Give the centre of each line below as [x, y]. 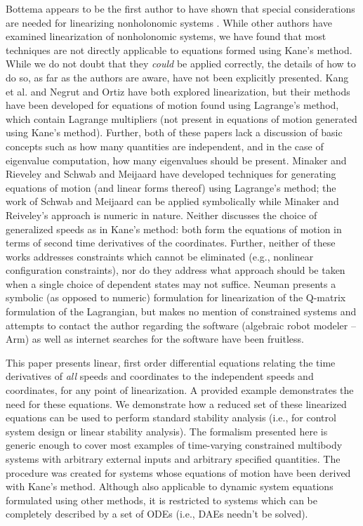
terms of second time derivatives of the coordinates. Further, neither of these [171, 243]
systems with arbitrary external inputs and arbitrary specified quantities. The [173, 459]
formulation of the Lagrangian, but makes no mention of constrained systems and [181, 311]
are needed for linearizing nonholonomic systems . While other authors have [169, 22]
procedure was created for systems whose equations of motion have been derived [178, 472]
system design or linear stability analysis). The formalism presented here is [167, 431]
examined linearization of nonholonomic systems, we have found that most [166, 36]
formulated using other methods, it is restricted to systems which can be [161, 500]
